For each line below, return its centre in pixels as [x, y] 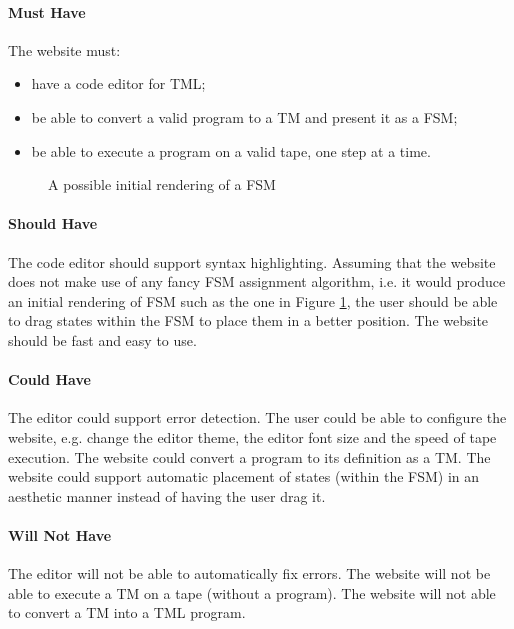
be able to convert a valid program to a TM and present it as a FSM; [244, 116]
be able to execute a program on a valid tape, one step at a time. [231, 150]
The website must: [64, 49]
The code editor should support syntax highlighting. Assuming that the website [252, 261]
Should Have [53, 223]
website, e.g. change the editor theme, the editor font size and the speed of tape [252, 436]
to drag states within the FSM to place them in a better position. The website [248, 320]
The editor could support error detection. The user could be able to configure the [257, 417]
